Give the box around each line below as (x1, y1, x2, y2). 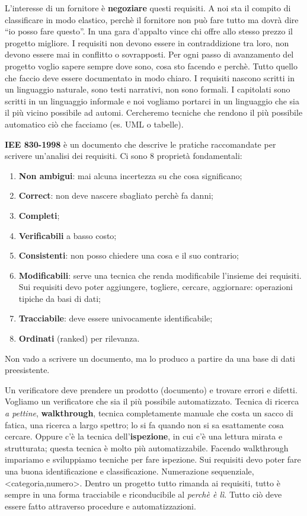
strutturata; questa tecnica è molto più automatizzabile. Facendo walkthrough (5, 441, 289, 454)
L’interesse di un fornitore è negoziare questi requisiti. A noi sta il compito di (5, 2, 291, 14)
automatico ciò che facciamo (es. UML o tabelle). (5, 117, 184, 130)
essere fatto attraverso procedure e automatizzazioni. (5, 499, 196, 512)
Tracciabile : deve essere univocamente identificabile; (18, 312, 213, 324)
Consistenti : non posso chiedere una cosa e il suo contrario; (18, 249, 239, 262)
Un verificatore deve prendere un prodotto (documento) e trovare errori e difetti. (5, 383, 298, 396)
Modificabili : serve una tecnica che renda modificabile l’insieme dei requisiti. (18, 269, 302, 281)
